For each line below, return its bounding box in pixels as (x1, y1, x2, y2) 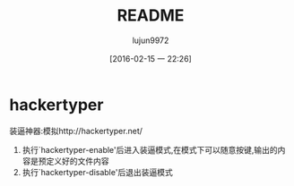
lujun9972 (132, 35, 169, 46)
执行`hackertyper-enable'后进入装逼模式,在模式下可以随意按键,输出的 (22, 144, 278, 155)
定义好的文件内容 (46, 156, 109, 166)
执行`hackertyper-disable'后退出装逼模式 (22, 166, 173, 177)
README (117, 5, 185, 26)
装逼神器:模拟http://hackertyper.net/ (9, 125, 143, 136)
